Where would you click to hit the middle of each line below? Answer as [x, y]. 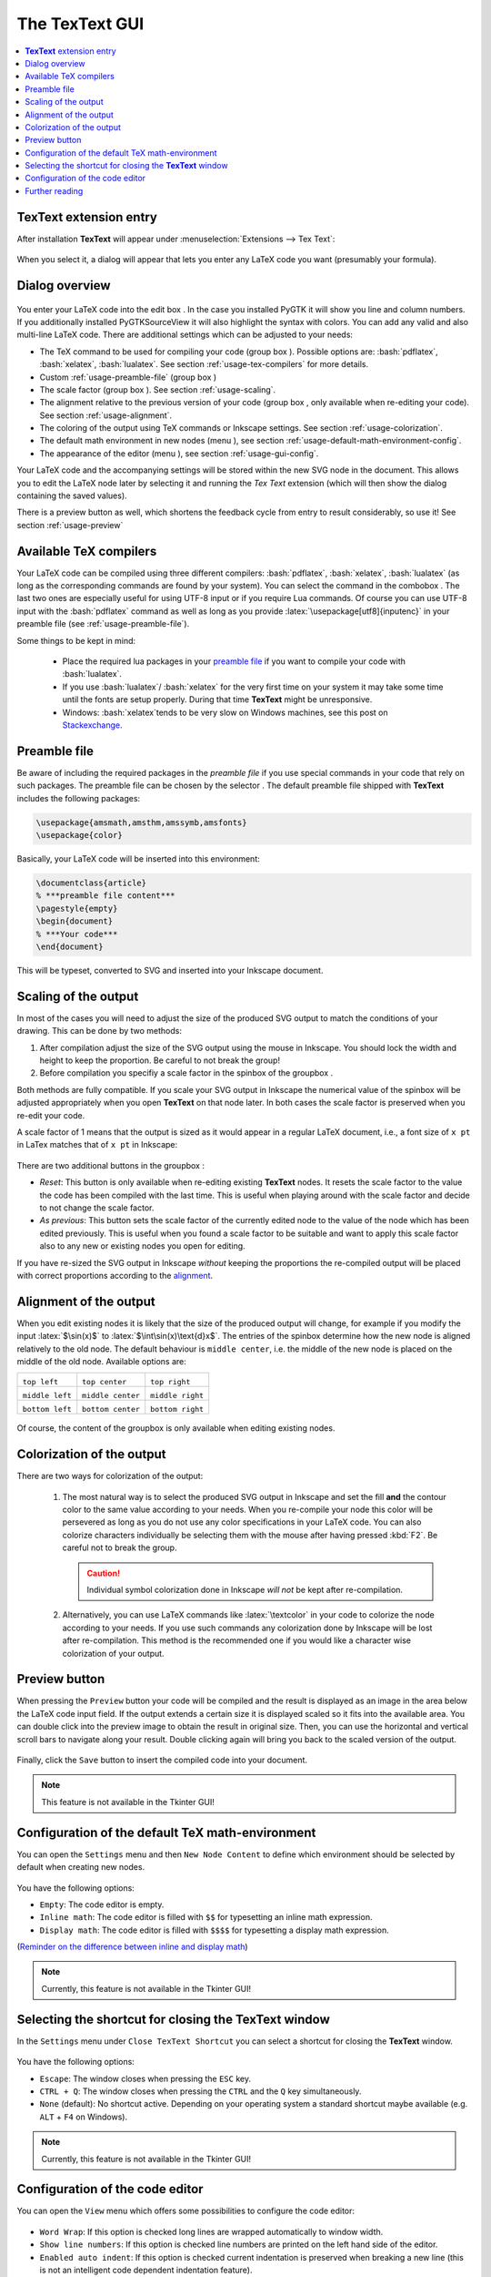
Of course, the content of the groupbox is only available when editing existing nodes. [176, 1428]
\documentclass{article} [91, 883]
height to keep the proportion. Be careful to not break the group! [160, 1060]
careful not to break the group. [120, 1547]
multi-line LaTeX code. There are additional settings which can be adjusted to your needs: [185, 335]
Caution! [104, 1573]
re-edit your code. [51, 1115]
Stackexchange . [92, 725]
